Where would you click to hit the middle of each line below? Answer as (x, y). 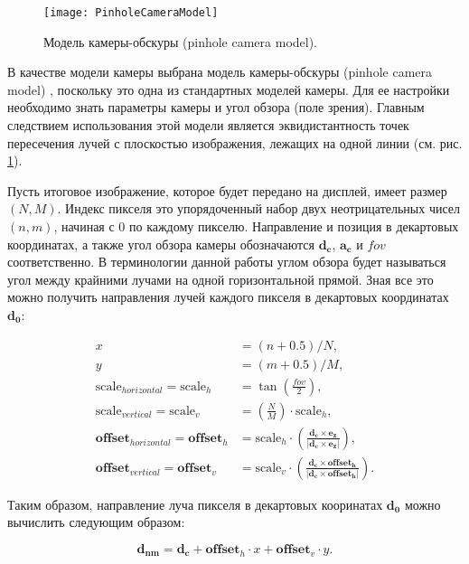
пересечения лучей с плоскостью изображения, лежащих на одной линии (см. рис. (235, 142)
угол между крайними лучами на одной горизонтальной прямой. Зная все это (220, 279)
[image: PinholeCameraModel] (131, 13)
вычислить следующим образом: (96, 522)
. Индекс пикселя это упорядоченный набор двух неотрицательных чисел (259, 208)
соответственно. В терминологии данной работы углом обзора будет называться (227, 262)
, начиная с (84, 226)
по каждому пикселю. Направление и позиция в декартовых (294, 226)
